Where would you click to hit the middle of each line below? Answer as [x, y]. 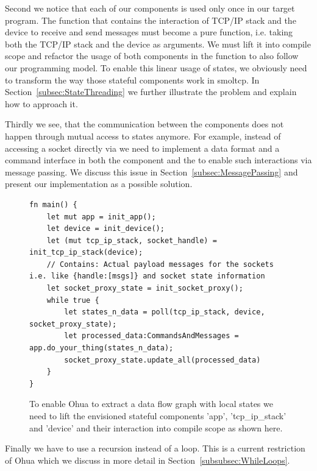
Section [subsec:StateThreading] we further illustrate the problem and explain [151, 92]
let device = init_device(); [105, 229]
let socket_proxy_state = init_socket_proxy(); [145, 289]
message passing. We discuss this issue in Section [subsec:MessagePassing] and [151, 172]
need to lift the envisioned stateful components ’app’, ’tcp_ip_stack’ [158, 416]
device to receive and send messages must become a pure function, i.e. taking [149, 32]
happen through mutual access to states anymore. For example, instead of [143, 136]
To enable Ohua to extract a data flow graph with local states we [151, 404]
